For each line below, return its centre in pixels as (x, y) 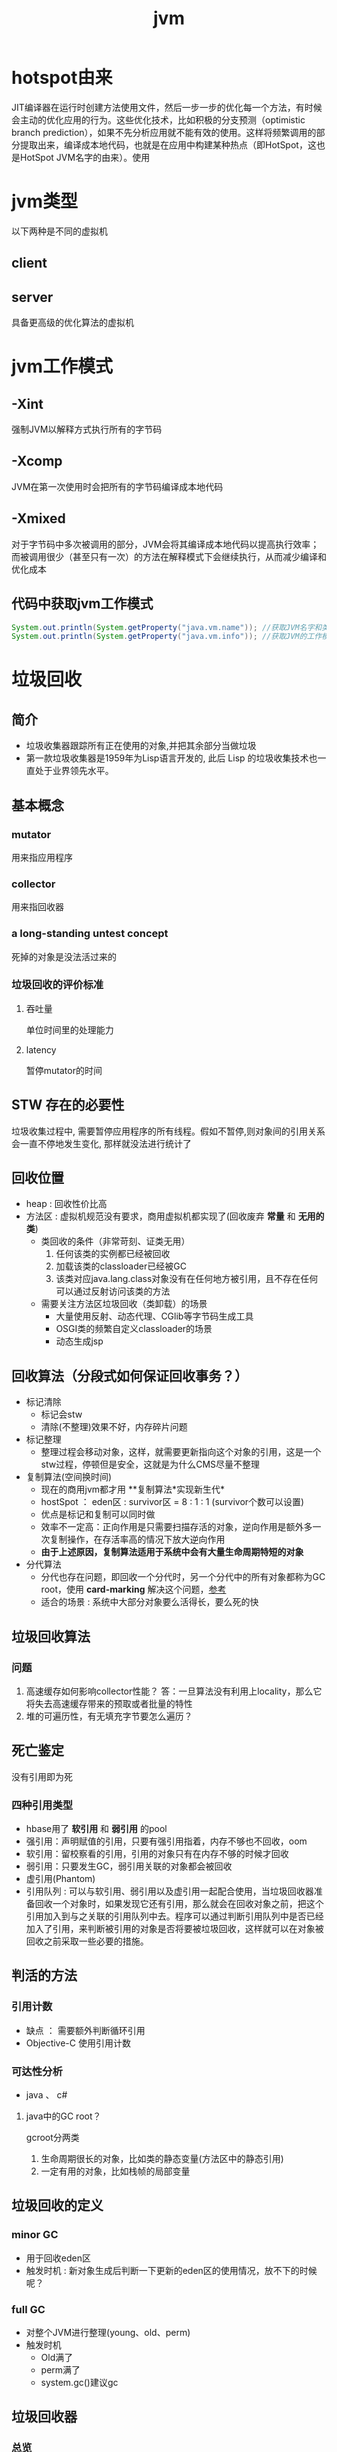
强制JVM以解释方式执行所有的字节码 (87, 429)
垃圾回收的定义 (57, 2205)
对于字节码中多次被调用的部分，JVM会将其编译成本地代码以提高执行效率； (165, 544)
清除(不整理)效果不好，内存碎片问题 (114, 1427)
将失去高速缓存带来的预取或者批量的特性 (109, 1703)
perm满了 (60, 2370)
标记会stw (61, 1414)
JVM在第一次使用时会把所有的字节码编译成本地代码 (117, 486)
